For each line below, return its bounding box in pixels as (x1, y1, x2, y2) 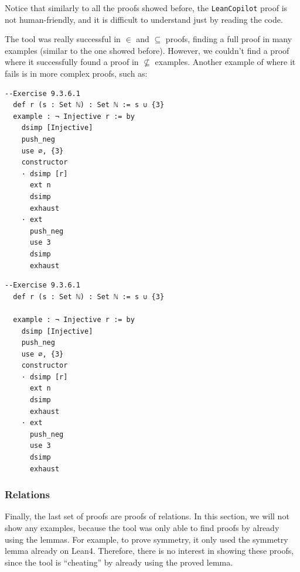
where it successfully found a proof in (5, 56, 139, 68)
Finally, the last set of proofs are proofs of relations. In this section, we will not (5, 510, 289, 522)
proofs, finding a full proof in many (165, 33, 292, 45)
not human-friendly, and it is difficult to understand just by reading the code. (5, 13, 283, 25)
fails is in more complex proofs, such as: (5, 67, 148, 80)
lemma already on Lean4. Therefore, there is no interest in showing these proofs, (5, 544, 294, 557)
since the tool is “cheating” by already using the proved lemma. (5, 556, 233, 568)
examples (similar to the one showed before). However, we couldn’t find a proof (5, 44, 289, 56)
